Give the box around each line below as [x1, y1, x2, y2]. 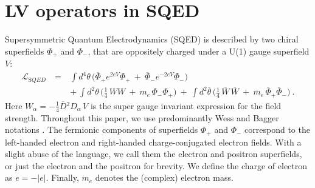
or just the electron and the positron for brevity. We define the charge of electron [5, 159, 308, 172]
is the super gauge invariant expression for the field [90, 99, 282, 112]
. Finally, [46, 171, 79, 184]
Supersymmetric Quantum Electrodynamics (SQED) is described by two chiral [5, 33, 299, 45]
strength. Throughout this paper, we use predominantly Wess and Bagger [5, 111, 279, 124]
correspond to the [244, 123, 310, 136]
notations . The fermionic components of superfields [5, 123, 198, 136]
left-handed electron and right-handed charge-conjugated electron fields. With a [5, 135, 302, 148]
